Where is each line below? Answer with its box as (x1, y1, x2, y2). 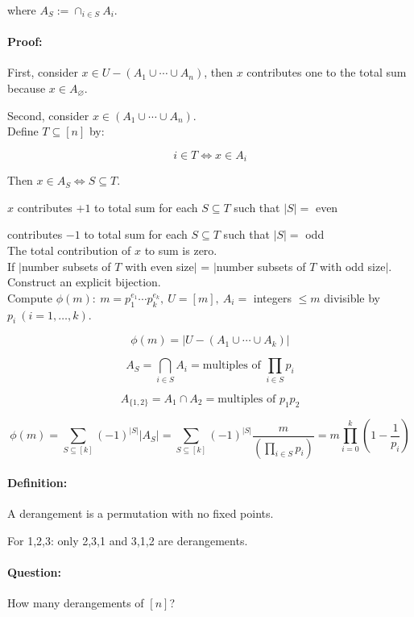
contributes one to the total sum (246, 64, 407, 81)
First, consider (7, 64, 78, 81)
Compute (7, 289, 52, 306)
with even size (125, 257, 194, 274)
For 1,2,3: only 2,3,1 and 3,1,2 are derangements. (7, 532, 248, 548)
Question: (7, 564, 61, 581)
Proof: (7, 33, 43, 50)
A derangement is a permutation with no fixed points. (7, 505, 274, 522)
